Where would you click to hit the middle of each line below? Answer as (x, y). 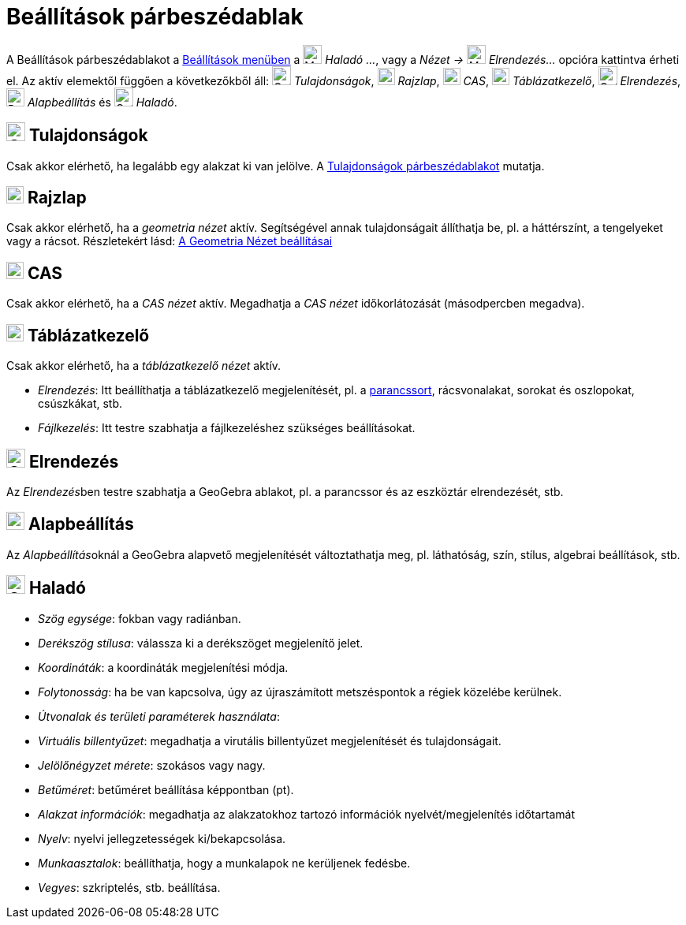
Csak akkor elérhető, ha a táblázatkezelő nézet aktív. (144, 366)
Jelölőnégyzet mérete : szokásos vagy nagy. (152, 765)
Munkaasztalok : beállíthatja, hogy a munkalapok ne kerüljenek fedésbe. (224, 863)
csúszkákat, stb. (80, 404)
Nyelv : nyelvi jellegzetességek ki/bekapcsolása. (162, 838)
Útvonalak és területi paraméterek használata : (159, 716)
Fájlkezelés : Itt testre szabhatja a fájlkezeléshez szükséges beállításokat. (227, 428)
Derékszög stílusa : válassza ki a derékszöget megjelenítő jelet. (201, 643)
